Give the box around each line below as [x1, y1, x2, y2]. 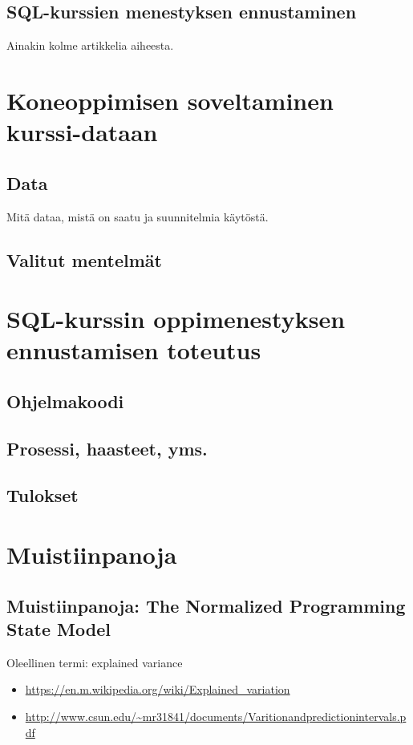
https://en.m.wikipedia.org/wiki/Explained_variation [25, 681, 290, 698]
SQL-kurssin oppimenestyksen [6, 302, 346, 335]
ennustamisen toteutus [6, 334, 261, 366]
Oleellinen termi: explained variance [6, 654, 183, 670]
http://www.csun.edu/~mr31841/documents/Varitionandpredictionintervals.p [25, 708, 407, 724]
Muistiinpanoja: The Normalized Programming [6, 593, 406, 617]
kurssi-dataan [6, 115, 158, 148]
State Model [6, 617, 111, 641]
